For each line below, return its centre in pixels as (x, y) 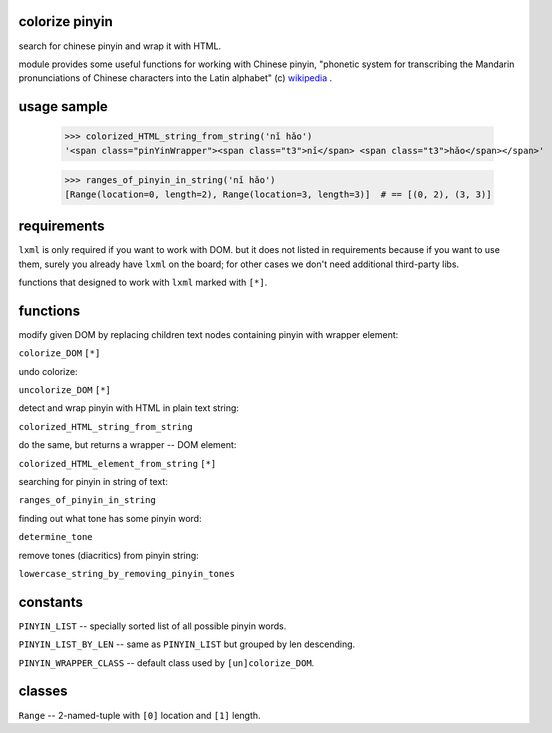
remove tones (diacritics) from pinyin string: (108, 555)
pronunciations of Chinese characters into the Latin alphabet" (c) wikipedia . (175, 78)
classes (43, 691)
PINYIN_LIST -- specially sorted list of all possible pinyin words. (152, 626)
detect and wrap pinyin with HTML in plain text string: (129, 408)
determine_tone (56, 537)
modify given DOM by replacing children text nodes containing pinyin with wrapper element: (208, 334)
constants (51, 601)
